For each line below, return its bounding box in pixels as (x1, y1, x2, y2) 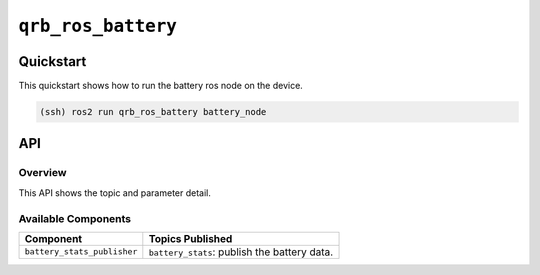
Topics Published (148, 231, 233, 245)
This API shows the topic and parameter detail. (18, 186, 212, 199)
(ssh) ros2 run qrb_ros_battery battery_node (39, 106, 267, 118)
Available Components (18, 211, 132, 225)
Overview (18, 166, 67, 180)
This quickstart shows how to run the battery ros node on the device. (18, 80, 304, 92)
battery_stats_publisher (24, 246, 138, 257)
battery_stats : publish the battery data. (148, 245, 334, 259)
